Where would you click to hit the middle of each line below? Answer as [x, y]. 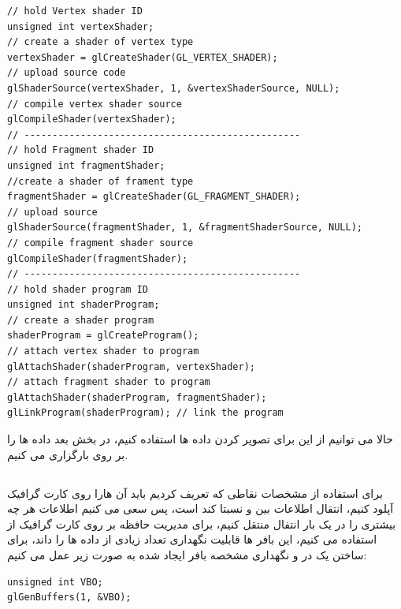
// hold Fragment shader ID [81, 150]
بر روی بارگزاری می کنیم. [68, 454]
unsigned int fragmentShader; [86, 165]
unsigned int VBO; [55, 582]
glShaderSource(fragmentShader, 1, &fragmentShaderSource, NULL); [185, 228]
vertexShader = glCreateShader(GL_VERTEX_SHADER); [143, 57]
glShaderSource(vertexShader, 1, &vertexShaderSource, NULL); [174, 88]
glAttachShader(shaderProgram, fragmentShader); [137, 397]
